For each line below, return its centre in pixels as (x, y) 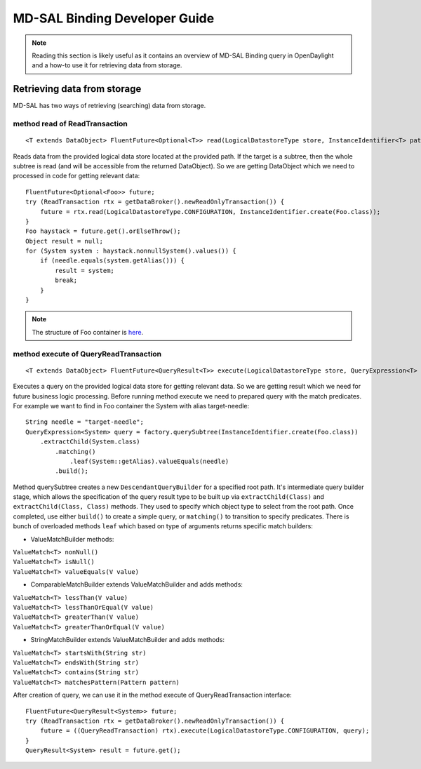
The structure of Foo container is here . (88, 332)
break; (66, 280)
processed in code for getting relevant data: (76, 176)
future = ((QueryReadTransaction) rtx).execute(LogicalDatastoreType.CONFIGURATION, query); (205, 731)
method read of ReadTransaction (70, 124)
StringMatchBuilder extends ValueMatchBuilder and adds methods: (127, 640)
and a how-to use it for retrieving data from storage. (107, 65)
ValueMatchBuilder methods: (72, 539)
